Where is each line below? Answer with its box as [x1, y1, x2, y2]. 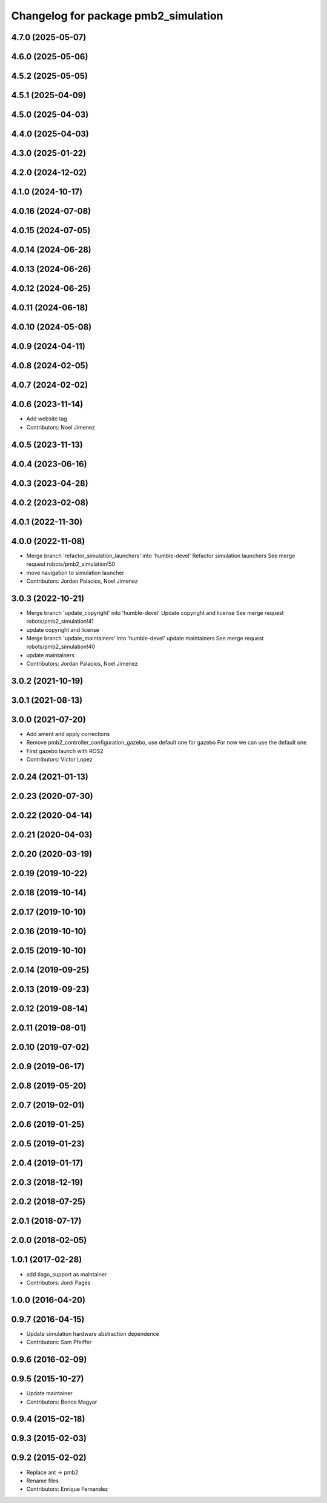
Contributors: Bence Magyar [26, 1398, 97, 1405]
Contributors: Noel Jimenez [26, 423, 95, 431]
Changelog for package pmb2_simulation [11, 9, 223, 22]
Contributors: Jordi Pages [26, 1279, 91, 1286]
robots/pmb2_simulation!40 [26, 643, 95, 651]
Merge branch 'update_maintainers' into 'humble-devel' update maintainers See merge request [26, 634, 264, 642]
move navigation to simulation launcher [26, 569, 124, 576]
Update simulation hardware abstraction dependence [26, 1330, 160, 1337]
